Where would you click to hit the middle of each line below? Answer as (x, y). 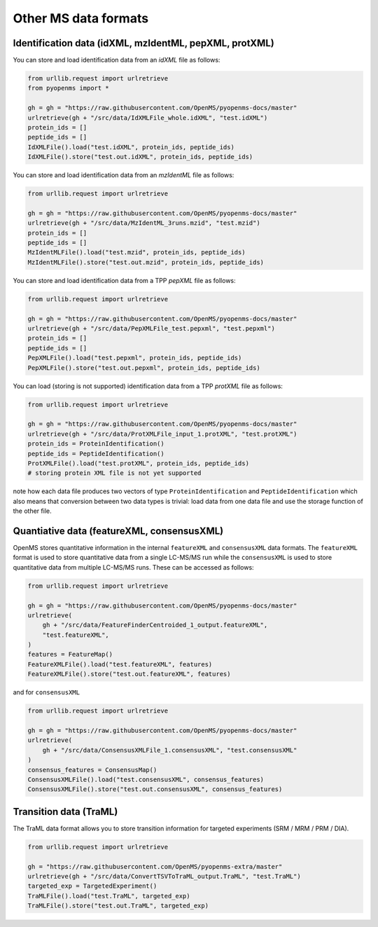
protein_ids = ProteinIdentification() (96, 444)
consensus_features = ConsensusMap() (92, 770)
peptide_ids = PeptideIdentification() (96, 453)
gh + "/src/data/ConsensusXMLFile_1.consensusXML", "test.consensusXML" (170, 750)
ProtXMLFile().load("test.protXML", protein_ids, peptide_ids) (139, 463)
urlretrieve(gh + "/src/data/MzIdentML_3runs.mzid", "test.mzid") (144, 223)
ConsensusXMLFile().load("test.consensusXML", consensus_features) (146, 779)
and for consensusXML (47, 692)
